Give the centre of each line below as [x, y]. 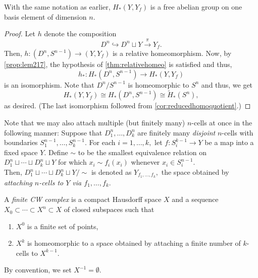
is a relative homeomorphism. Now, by [172, 53]
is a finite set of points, [63, 226]
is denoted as [111, 172]
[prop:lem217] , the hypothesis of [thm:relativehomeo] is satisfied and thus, [118, 64]
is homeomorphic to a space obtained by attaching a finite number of [134, 243]
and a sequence [195, 199]
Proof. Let [20, 33]
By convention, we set [38, 270]
